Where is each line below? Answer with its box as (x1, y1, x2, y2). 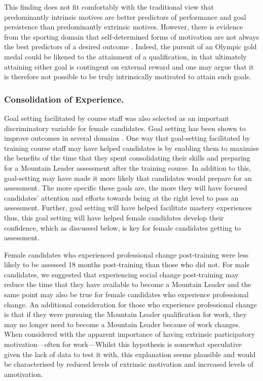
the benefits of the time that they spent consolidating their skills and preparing (4, 152, 250, 163)
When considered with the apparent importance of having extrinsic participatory (4, 329, 255, 339)
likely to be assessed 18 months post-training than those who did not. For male (4, 259, 250, 270)
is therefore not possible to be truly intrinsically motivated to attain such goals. (4, 71, 251, 82)
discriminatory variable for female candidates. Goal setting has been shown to (4, 122, 246, 133)
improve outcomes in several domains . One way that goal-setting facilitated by (4, 133, 250, 143)
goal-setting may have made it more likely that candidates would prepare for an (4, 172, 252, 183)
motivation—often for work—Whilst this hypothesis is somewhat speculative (4, 339, 242, 350)
